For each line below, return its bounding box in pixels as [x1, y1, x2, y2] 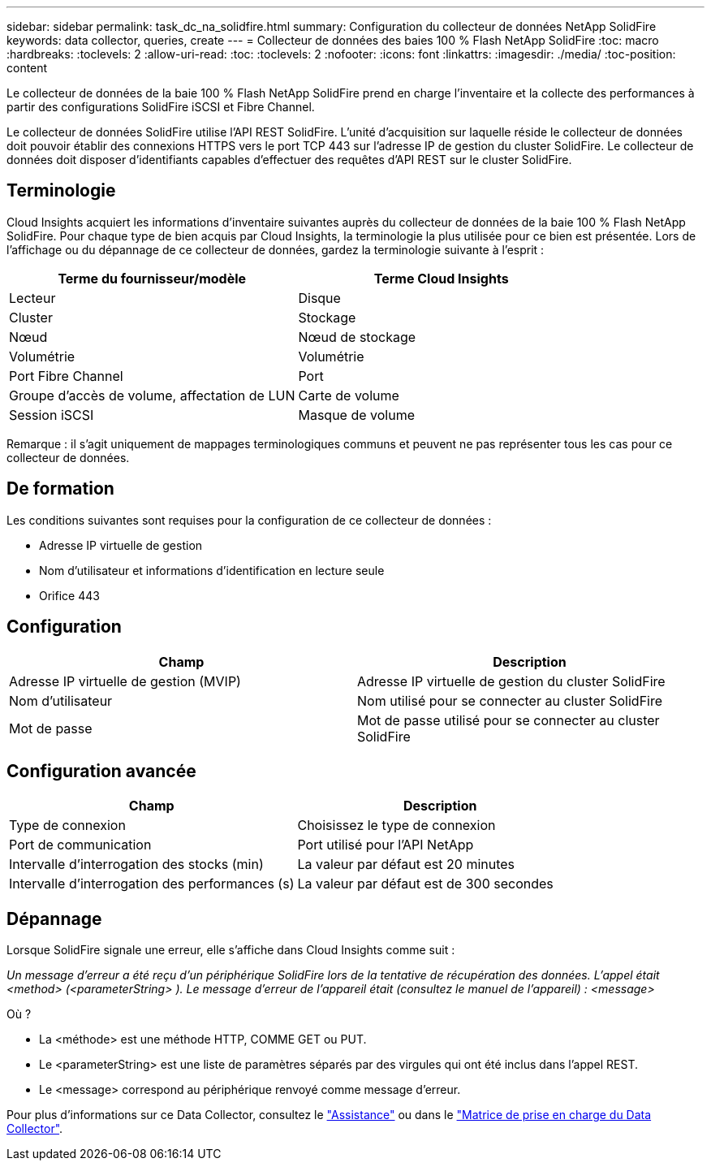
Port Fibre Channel [9, 367, 123, 384]
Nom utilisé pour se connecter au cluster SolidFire [357, 692, 663, 709]
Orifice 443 [39, 588, 100, 603]
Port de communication [9, 836, 152, 854]
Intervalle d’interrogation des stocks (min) [9, 856, 264, 873]
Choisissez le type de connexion [297, 817, 496, 834]
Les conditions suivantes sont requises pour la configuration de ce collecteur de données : [6, 512, 492, 527]
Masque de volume [298, 406, 415, 423]
